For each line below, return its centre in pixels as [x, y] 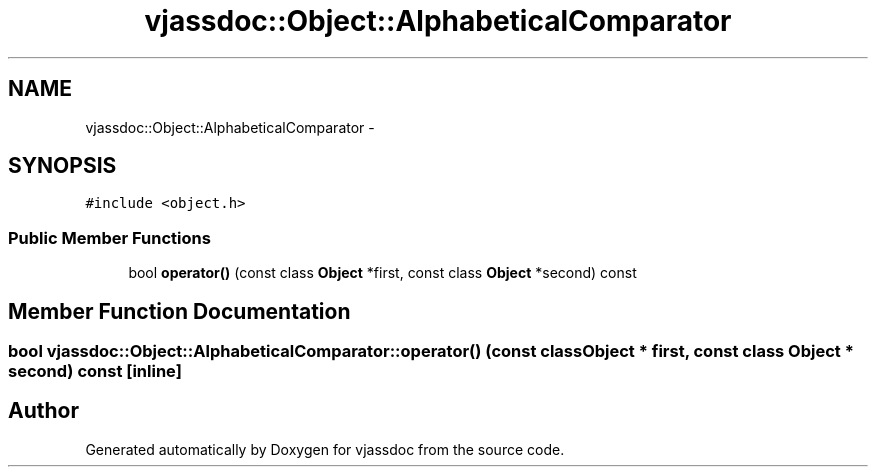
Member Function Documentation [179, 311]
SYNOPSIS [62, 166]
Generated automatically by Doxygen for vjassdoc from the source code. [325, 449]
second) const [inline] [95, 371]
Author [43, 411]
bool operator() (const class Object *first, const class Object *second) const [382, 273]
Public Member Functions [109, 237]
